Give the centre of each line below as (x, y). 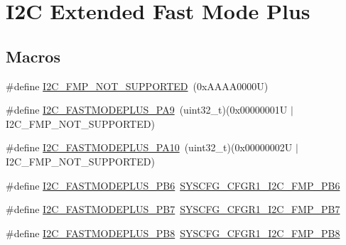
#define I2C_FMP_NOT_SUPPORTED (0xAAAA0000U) (137, 86)
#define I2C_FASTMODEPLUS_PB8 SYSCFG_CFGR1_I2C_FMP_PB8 (173, 233)
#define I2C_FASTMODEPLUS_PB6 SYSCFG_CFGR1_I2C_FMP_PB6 (173, 185)
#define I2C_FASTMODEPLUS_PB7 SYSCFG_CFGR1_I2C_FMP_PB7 (173, 209)
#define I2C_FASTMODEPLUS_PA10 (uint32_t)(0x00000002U (149, 147)
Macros (33, 56)
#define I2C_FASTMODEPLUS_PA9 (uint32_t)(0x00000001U (147, 110)
